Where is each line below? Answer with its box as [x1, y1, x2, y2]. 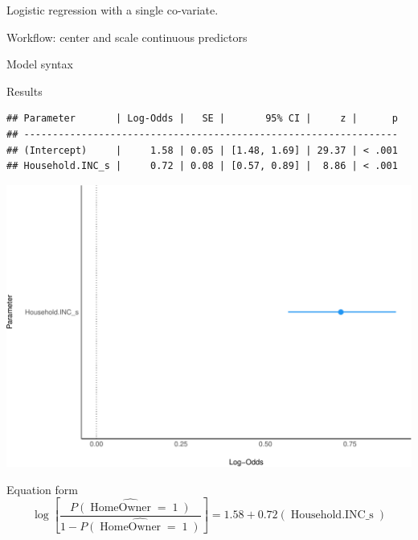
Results [6, 82, 43, 99]
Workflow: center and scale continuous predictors [6, 28, 248, 45]
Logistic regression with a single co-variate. [6, 2, 219, 18]
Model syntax [6, 56, 73, 72]
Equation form [6, 480, 78, 497]
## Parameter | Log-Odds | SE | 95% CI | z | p [6, 113, 398, 125]
